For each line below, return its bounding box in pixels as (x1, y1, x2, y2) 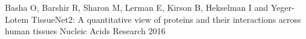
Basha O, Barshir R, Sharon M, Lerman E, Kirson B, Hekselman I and (5, 1, 269, 13)
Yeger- (270, 1, 295, 13)
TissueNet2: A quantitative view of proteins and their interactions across (31, 13, 301, 25)
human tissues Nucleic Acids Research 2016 (5, 25, 166, 37)
